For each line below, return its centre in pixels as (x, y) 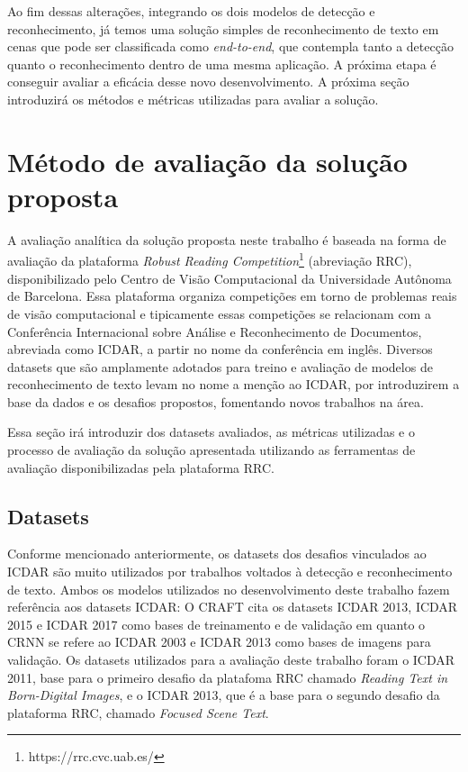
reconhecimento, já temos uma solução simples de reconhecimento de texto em (223, 28)
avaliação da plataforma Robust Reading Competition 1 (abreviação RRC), (210, 259)
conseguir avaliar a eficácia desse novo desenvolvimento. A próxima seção (208, 82)
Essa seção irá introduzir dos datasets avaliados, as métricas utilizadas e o (211, 432)
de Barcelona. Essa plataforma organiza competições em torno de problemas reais (232, 296)
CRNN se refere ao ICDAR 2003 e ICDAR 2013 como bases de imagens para (219, 642)
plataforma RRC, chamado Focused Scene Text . (138, 712)
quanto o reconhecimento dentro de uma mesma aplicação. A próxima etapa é (222, 64)
